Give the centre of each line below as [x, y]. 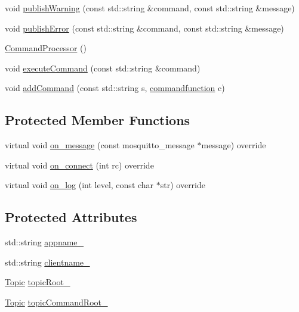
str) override [183, 185]
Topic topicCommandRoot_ [56, 302]
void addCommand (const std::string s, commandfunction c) [115, 88]
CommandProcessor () [46, 48]
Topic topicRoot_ [38, 282]
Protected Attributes [71, 217]
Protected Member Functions [98, 120]
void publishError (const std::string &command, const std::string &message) [144, 28]
